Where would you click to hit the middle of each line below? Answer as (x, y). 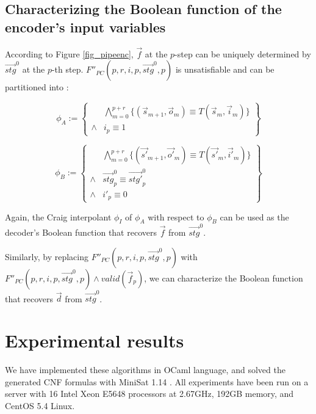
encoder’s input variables (85, 27)
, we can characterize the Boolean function (224, 278)
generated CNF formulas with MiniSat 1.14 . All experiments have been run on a (157, 381)
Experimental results (95, 340)
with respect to (176, 216)
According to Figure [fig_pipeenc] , (69, 53)
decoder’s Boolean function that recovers (81, 232)
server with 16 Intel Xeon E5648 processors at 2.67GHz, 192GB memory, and (149, 394)
